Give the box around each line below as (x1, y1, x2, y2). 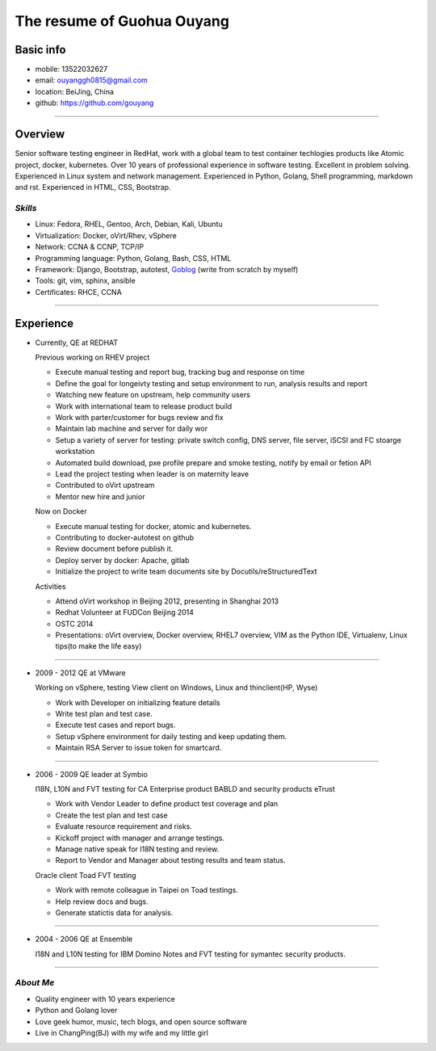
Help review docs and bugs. (55, 897, 149, 906)
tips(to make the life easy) (55, 641, 142, 651)
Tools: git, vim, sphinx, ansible (35, 275, 136, 286)
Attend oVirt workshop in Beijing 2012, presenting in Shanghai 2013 (55, 596, 279, 606)
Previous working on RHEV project (35, 352, 150, 363)
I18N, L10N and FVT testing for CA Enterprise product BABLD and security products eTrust (35, 784, 335, 793)
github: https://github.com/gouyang (35, 98, 154, 108)
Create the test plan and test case (55, 810, 169, 820)
